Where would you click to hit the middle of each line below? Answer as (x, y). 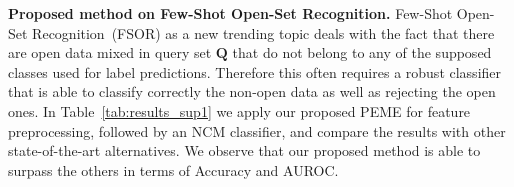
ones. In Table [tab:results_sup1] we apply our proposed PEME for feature (239, 110)
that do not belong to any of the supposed (362, 52)
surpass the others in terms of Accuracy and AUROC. (173, 169)
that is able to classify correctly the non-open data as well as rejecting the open (252, 91)
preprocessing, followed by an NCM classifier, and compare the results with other (257, 130)
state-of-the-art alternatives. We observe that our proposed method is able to (244, 150)
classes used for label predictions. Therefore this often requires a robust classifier (255, 71)
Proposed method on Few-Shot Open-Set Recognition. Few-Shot (230, 13)
